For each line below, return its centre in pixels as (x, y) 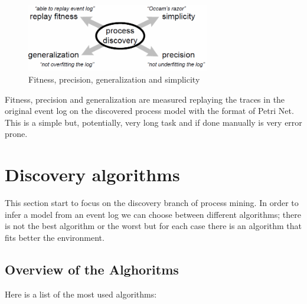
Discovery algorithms (92, 174)
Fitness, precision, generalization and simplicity (114, 79)
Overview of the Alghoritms (92, 269)
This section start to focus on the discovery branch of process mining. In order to (152, 202)
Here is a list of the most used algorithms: (81, 294)
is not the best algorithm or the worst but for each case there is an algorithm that (153, 226)
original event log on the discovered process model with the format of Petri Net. (149, 111)
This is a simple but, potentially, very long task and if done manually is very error (153, 122)
